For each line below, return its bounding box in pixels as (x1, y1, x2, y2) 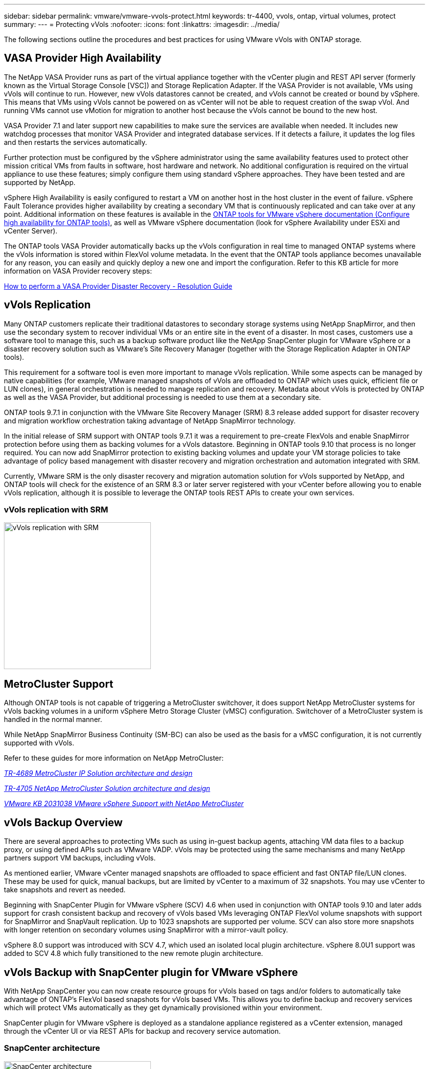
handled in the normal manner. (4, 715, 102, 724)
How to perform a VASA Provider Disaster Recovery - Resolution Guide (4, 281, 233, 290)
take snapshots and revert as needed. (4, 885, 126, 894)
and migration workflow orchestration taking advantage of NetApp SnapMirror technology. (4, 416, 296, 425)
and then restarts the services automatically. (4, 138, 147, 146)
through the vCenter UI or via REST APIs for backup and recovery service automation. (4, 1026, 281, 1035)
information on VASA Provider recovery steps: (4, 266, 152, 275)
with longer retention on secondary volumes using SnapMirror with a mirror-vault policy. (4, 926, 288, 934)
